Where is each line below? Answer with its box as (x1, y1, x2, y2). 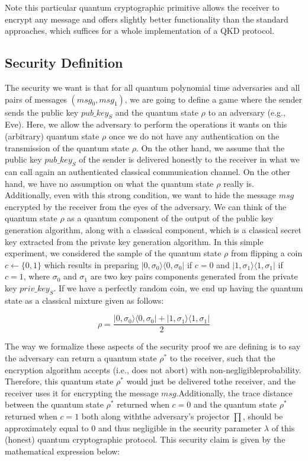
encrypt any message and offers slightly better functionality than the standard (5, 12, 288, 25)
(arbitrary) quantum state (5, 129, 100, 142)
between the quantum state (5, 398, 104, 411)
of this (271, 421, 295, 434)
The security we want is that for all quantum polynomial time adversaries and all (5, 81, 300, 93)
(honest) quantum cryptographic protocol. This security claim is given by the (5, 433, 285, 446)
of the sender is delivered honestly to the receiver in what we (79, 153, 300, 166)
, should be (242, 409, 283, 422)
